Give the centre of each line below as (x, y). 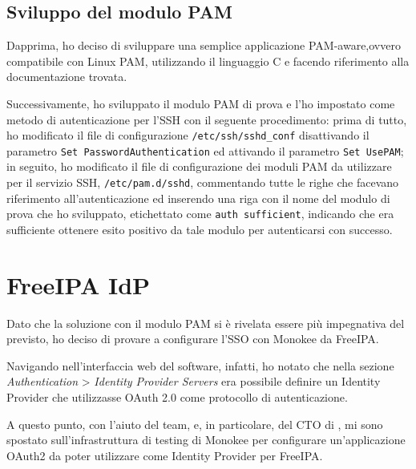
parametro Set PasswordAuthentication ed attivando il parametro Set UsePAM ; (205, 150)
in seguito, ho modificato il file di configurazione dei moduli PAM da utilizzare (199, 166)
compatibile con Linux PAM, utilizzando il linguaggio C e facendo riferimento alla (208, 61)
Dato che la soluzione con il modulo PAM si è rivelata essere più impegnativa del (206, 323)
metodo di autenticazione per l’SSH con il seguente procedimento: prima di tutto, (207, 119)
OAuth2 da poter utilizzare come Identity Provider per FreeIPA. (165, 455)
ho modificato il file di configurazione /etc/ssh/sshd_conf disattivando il (188, 135)
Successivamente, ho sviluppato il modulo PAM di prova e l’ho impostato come (201, 103)
